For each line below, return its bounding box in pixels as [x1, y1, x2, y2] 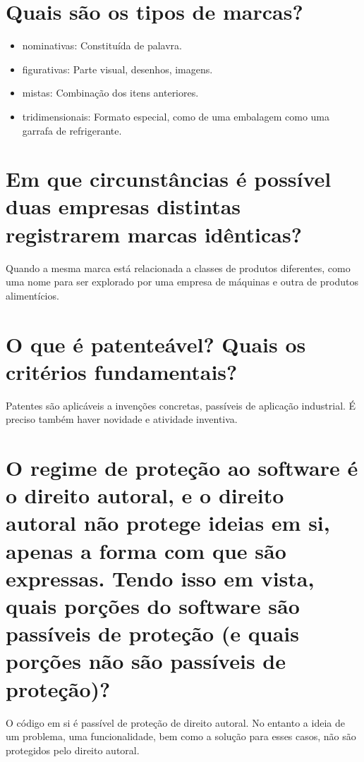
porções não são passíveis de [6, 646, 286, 675]
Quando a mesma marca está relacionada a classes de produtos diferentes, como [6, 260, 351, 275]
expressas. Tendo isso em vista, [6, 563, 315, 592]
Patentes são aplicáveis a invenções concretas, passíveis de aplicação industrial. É [6, 398, 356, 412]
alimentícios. [6, 288, 59, 302]
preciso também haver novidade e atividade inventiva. [6, 412, 238, 426]
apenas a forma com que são [6, 536, 286, 565]
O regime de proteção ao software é [6, 453, 358, 482]
